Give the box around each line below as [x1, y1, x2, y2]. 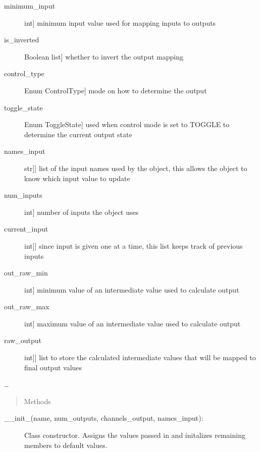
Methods [24, 395, 51, 406]
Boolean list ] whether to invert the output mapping [24, 51, 184, 62]
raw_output [4, 335, 41, 346]
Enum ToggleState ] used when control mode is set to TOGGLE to [24, 119, 230, 130]
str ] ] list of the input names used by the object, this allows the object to [24, 162, 247, 173]
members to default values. [24, 439, 108, 450]
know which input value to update [24, 173, 130, 183]
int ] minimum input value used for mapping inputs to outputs [24, 17, 216, 28]
